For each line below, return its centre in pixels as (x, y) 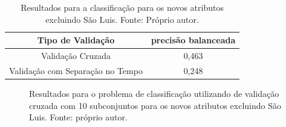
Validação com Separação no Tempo (76, 70)
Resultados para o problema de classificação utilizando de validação (154, 93)
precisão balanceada (193, 40)
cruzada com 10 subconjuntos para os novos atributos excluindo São (155, 105)
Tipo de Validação (76, 40)
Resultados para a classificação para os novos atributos (122, 7)
